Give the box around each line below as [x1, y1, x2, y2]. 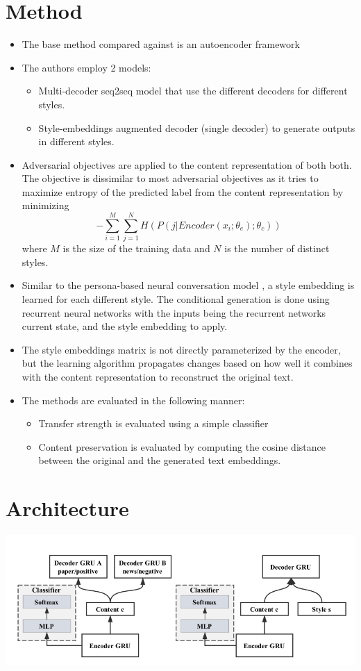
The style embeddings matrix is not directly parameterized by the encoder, [22, 342, 341, 356]
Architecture [6, 494, 129, 522]
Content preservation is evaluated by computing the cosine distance [38, 439, 326, 454]
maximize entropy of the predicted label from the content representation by [22, 184, 344, 199]
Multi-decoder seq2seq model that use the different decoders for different [38, 83, 348, 98]
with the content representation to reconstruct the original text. [22, 369, 294, 383]
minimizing [22, 198, 69, 213]
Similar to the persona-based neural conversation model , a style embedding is [22, 278, 355, 292]
